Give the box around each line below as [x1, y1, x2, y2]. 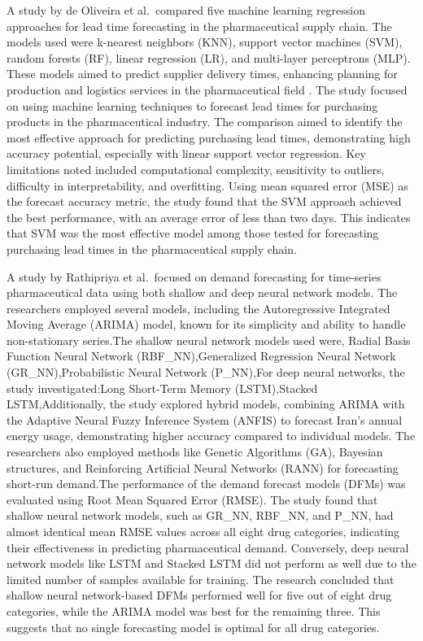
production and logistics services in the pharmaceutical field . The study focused [7, 81, 408, 98]
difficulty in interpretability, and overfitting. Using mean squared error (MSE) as [7, 177, 408, 194]
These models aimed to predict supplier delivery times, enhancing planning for [7, 65, 398, 82]
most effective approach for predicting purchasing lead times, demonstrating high [7, 129, 411, 146]
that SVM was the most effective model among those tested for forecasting [7, 225, 379, 242]
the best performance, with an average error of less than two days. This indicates [7, 208, 411, 225]
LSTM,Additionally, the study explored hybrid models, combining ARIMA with [7, 395, 405, 412]
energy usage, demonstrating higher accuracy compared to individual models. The [7, 427, 416, 444]
